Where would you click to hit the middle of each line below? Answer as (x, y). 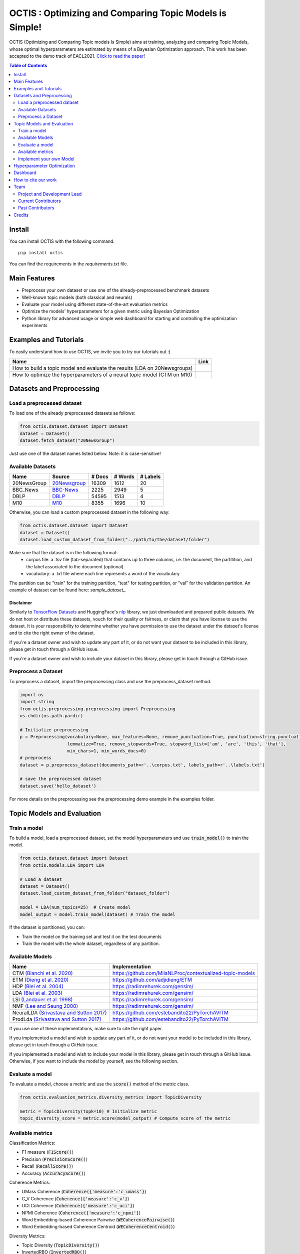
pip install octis (41, 253)
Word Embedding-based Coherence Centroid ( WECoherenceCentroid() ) (98, 1227)
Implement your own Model (46, 159)
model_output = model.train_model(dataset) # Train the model (97, 914)
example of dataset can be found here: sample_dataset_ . (68, 590)
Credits (21, 215)
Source (61, 477)
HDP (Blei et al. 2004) (38, 987)
